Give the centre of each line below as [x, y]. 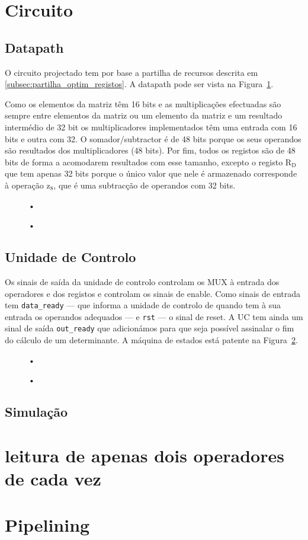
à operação [24, 185]
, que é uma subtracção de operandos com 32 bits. [145, 185]
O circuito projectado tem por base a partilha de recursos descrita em [131, 72]
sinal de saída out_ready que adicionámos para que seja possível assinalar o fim [150, 328]
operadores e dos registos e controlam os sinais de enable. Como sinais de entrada [153, 293]
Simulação [36, 412]
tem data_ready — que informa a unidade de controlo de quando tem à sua [143, 305]
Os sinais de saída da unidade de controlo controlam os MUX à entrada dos [142, 281]
